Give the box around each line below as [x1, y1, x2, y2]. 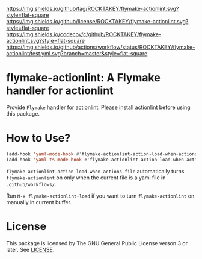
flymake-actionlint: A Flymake [6, 71, 161, 85]
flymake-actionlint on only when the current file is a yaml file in [6, 174, 166, 181]
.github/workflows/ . [6, 180, 57, 187]
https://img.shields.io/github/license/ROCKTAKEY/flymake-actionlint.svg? [6, 18, 189, 25]
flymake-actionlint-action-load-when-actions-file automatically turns [6, 167, 185, 175]
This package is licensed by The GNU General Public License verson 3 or [6, 239, 188, 246]
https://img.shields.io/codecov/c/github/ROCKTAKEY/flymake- [6, 31, 162, 38]
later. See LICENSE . [6, 246, 55, 253]
